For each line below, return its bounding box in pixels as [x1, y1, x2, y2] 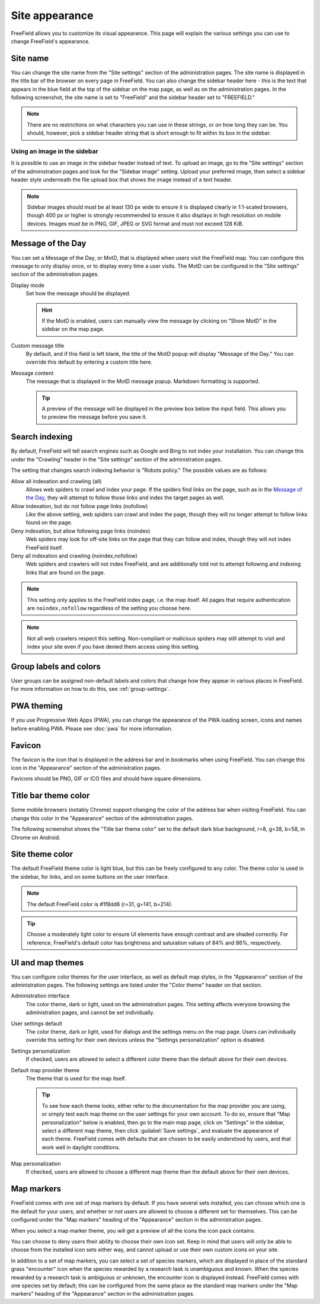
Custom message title [11, 342, 65, 349]
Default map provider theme [11, 1066, 80, 1073]
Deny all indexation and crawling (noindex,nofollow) [11, 552, 137, 560]
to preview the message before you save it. [41, 413, 148, 420]
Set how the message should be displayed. [25, 290, 131, 297]
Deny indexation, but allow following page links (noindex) [11, 527, 151, 534]
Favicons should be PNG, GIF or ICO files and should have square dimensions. [11, 775, 203, 782]
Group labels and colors [11, 661, 101, 671]
